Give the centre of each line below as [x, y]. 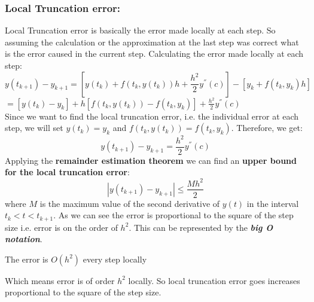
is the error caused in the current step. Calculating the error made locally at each [154, 54]
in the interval [273, 203]
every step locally [115, 259]
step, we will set [34, 128]
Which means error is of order [60, 280]
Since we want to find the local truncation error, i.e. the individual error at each [152, 116]
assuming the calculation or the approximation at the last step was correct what [152, 42]
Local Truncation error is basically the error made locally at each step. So [140, 30]
